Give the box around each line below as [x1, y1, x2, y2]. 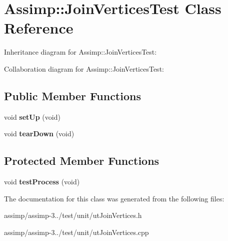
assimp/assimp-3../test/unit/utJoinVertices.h [4, 210, 142, 220]
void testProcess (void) [4, 176, 80, 187]
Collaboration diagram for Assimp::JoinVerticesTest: [4, 63, 164, 74]
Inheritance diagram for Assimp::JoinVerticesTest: [4, 47, 157, 57]
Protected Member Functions [4, 153, 159, 168]
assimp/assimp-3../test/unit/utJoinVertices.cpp [4, 226, 149, 237]
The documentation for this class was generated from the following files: [4, 193, 224, 203]
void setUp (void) [4, 111, 60, 122]
